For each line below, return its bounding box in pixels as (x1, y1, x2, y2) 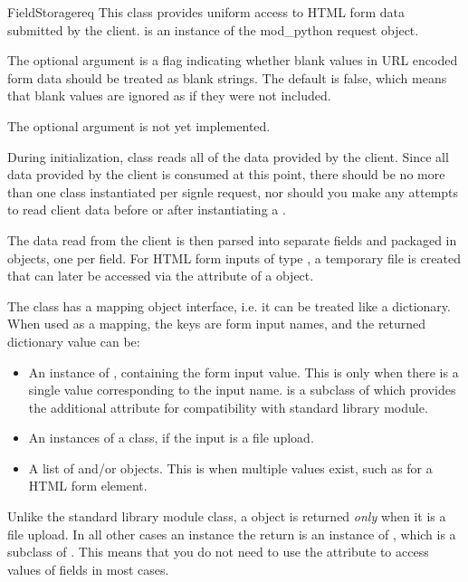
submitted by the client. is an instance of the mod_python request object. (7, 20, 419, 39)
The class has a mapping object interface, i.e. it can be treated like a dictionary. (7, 296, 451, 315)
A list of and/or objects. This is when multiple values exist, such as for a (28, 458, 433, 477)
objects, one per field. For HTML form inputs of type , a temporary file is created (7, 248, 461, 267)
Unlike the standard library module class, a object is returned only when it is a (7, 507, 446, 526)
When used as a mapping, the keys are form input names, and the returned (7, 314, 426, 333)
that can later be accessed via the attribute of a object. (7, 266, 314, 285)
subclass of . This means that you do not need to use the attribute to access (7, 542, 429, 561)
